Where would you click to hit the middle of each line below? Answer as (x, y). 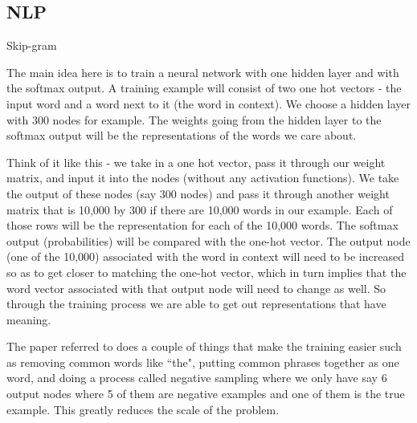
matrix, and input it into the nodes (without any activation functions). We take (203, 178)
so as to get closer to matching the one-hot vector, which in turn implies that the (206, 272)
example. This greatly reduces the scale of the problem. (143, 409)
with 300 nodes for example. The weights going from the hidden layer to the (194, 119)
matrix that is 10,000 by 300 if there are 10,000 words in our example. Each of (200, 209)
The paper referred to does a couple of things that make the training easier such (204, 346)
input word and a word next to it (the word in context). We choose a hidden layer (209, 103)
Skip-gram (32, 45)
